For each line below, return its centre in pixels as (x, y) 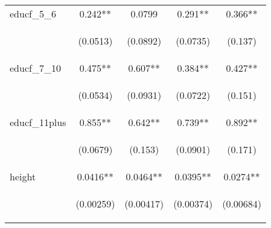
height (23, 176)
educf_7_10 (35, 68)
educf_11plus (38, 122)
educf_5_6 (33, 14)
